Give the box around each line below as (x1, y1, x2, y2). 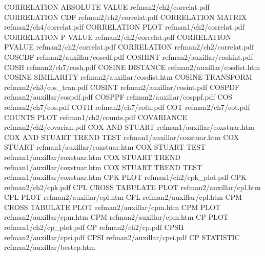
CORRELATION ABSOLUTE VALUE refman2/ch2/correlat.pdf (4, 2, 210, 12)
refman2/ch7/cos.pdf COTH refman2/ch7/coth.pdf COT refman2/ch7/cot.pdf (4, 101, 250, 112)
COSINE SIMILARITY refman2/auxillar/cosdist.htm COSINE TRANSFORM (4, 72, 252, 82)
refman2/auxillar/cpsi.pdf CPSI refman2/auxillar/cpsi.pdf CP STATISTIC (4, 231, 240, 242)
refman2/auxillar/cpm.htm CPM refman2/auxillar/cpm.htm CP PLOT (4, 212, 229, 222)
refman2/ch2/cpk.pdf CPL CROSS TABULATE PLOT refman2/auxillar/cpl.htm (4, 181, 261, 192)
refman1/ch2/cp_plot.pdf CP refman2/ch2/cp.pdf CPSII (4, 222, 184, 232)
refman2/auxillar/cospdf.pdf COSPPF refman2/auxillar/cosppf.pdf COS (4, 91, 233, 102)
